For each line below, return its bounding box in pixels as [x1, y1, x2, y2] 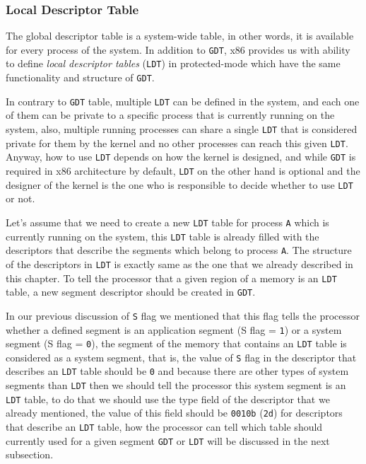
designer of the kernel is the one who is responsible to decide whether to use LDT [6, 177, 353, 192]
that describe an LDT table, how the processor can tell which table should [6, 419, 323, 434]
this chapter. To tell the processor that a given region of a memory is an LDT [6, 270, 337, 285]
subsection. [6, 447, 54, 462]
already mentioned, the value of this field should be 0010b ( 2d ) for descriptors [6, 405, 343, 420]
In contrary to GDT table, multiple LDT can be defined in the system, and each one [6, 93, 360, 108]
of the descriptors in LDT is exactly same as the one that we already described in [6, 256, 353, 271]
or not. [6, 191, 35, 206]
